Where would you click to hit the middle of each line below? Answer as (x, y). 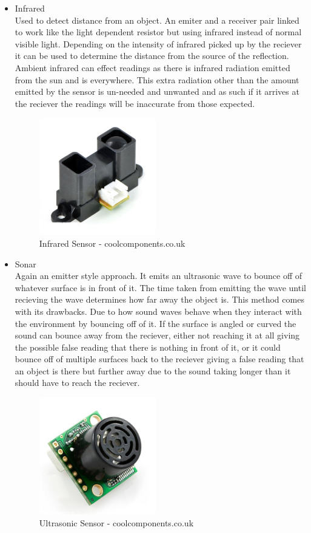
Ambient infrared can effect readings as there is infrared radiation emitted (152, 67)
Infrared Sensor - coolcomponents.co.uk (112, 243)
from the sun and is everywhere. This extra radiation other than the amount (157, 79)
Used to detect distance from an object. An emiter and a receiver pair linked (157, 20)
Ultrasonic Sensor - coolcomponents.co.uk (116, 522)
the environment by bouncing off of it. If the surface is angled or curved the (155, 323)
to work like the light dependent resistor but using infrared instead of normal (158, 32)
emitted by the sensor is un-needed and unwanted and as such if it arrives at (157, 91)
